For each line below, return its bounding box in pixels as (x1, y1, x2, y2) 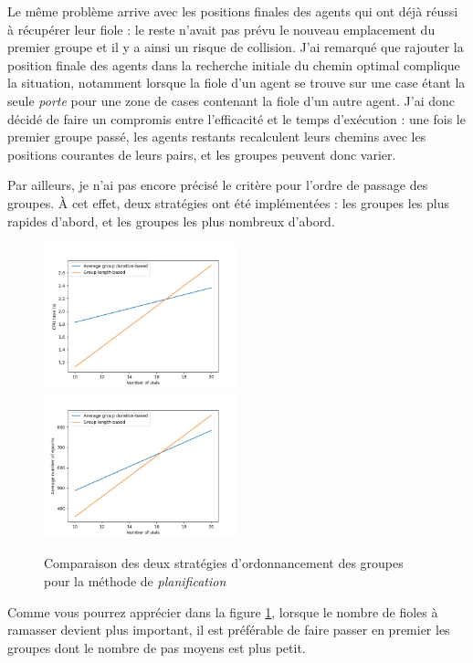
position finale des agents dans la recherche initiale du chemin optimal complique (7, 55, 460, 74)
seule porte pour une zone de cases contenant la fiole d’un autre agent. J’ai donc (7, 90, 455, 110)
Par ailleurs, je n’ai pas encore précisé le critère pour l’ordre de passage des (7, 175, 428, 195)
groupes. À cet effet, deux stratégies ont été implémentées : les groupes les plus (7, 193, 450, 212)
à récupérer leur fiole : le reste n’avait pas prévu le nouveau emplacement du (7, 19, 436, 38)
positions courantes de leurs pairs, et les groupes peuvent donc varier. (7, 144, 396, 163)
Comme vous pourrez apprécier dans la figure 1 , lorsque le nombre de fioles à (7, 602, 438, 621)
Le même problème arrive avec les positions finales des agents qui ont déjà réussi (7, 2, 458, 20)
